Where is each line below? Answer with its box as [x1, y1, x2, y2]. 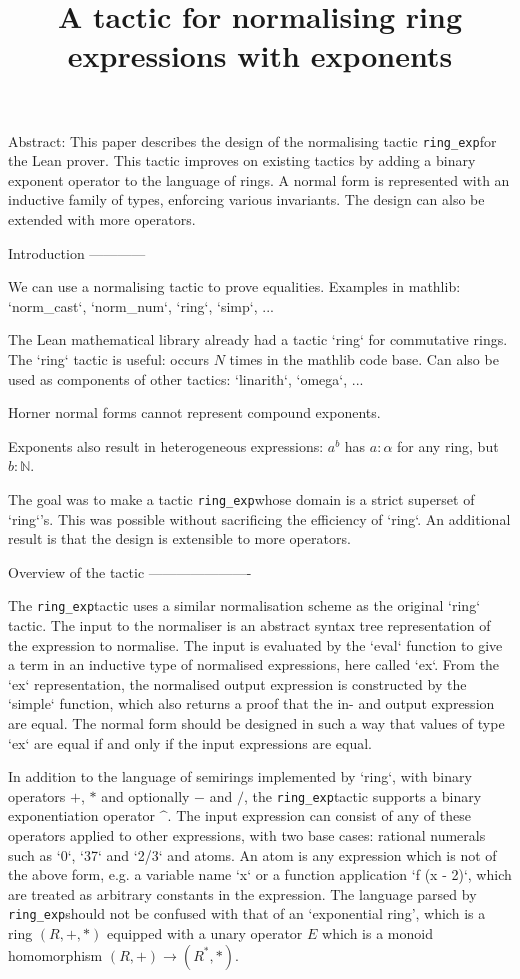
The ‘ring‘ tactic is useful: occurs [8, 348, 209, 369]
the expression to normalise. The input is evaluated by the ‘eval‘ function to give [8, 634, 503, 655]
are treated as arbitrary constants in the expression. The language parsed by [8, 883, 477, 904]
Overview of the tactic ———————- [8, 561, 252, 582]
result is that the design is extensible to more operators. [8, 528, 351, 549]
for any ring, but [397, 435, 499, 456]
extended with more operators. [8, 209, 196, 229]
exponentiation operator [8, 805, 156, 826]
